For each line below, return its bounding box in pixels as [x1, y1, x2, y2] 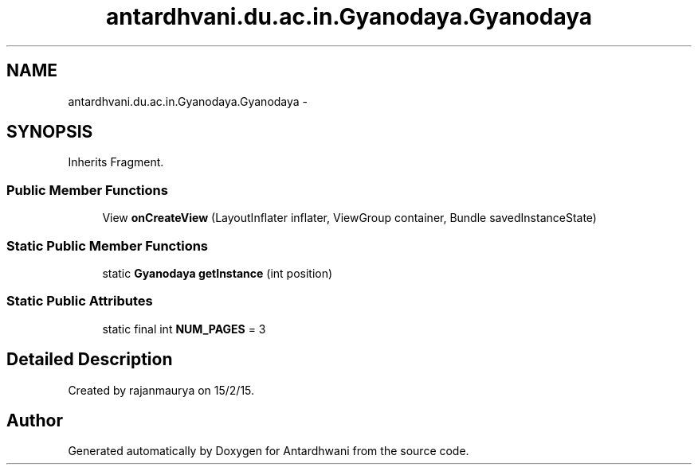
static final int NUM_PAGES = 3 [102, 321, 266, 336]
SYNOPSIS [6, 122, 93, 142]
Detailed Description [6, 349, 173, 370]
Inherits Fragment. [68, 155, 164, 169]
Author [6, 410, 63, 430]
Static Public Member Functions [6, 237, 209, 254]
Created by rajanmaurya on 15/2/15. [68, 383, 255, 397]
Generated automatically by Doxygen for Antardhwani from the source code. [68, 444, 469, 458]
